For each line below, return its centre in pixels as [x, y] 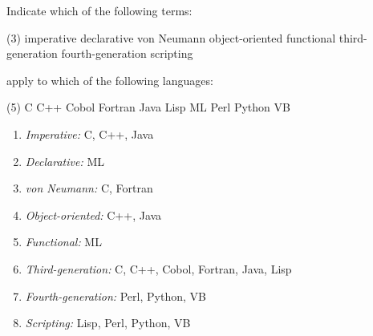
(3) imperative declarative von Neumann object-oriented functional [171, 37]
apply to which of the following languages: [110, 80]
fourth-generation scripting [127, 53]
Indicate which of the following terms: [99, 10]
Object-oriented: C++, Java [93, 215]
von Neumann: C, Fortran [89, 188]
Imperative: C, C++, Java [89, 134]
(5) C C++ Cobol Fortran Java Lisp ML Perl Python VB [148, 107]
